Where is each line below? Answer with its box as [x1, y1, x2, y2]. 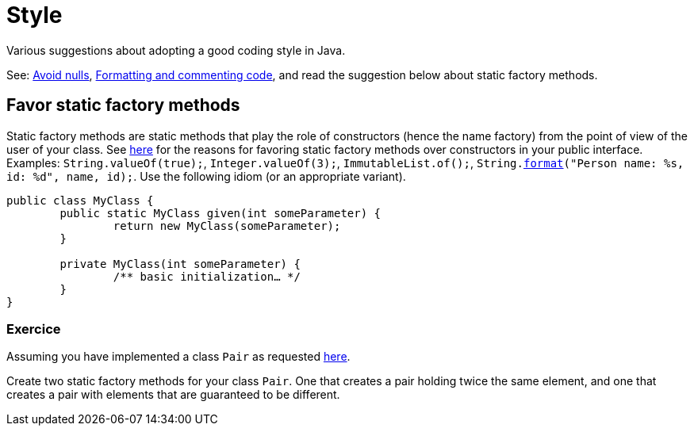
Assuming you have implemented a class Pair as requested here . [6, 350, 351, 364]
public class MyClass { [6, 193, 154, 207]
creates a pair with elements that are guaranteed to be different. [6, 388, 340, 402]
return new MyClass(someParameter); [113, 219, 341, 232]
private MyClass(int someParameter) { [59, 257, 301, 270]
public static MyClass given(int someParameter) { [59, 206, 382, 220]
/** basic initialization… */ [113, 270, 301, 283]
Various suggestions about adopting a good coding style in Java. [6, 43, 346, 57]
